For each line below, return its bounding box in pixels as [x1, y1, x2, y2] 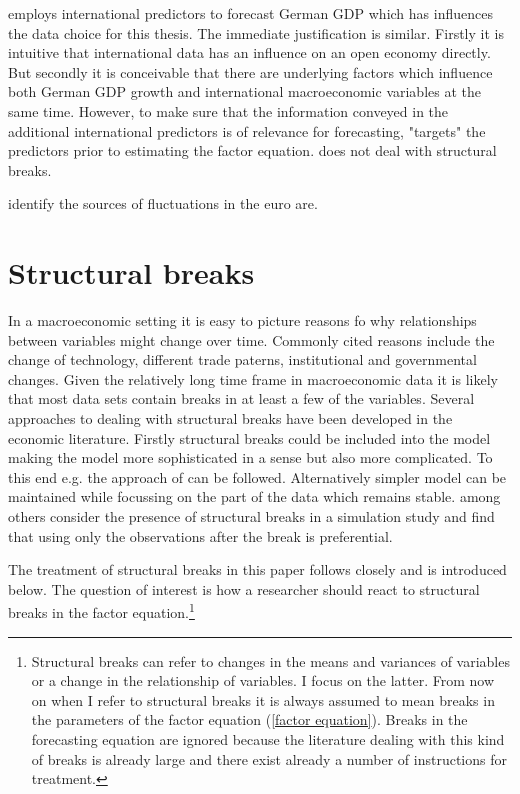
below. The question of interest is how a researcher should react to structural [8, 578, 480, 599]
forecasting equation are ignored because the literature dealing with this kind [31, 729, 505, 749]
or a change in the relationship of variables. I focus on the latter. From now [31, 670, 495, 691]
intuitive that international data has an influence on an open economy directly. [8, 42, 491, 63]
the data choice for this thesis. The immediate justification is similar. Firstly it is [8, 22, 504, 43]
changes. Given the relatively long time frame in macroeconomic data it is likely [8, 368, 498, 389]
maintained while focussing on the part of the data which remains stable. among [8, 486, 501, 507]
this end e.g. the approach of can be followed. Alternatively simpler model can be [8, 466, 507, 487]
